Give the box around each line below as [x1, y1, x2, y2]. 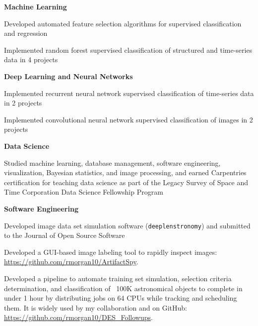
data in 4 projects [4, 54, 58, 65]
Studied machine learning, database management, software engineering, [4, 157, 221, 168]
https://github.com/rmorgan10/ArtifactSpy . [4, 256, 138, 267]
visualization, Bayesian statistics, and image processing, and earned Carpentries [4, 167, 247, 178]
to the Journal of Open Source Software [4, 230, 125, 240]
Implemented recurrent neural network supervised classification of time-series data [4, 88, 254, 98]
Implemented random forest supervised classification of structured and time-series [4, 44, 253, 55]
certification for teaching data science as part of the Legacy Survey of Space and [4, 177, 249, 187]
